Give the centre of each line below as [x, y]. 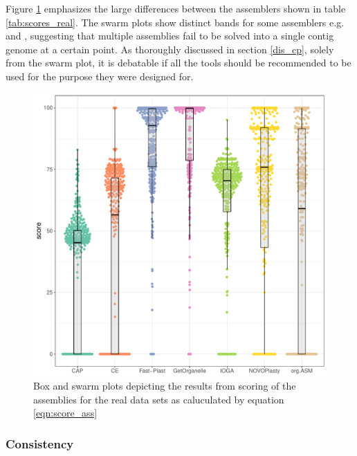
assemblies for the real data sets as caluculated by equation [159, 399]
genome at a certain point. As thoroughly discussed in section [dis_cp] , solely [170, 49]
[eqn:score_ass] [65, 413]
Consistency [40, 443]
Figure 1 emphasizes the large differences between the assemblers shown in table [176, 8]
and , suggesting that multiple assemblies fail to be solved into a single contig [170, 36]
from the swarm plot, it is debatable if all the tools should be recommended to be [178, 63]
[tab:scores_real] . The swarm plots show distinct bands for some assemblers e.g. [175, 22]
